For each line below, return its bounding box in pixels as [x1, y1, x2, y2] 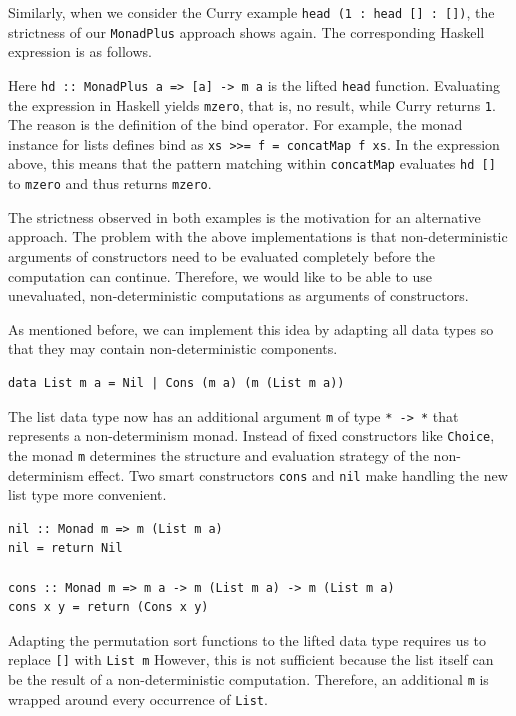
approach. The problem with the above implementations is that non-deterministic [8, 226, 508, 247]
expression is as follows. [8, 41, 152, 62]
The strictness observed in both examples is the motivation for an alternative [8, 206, 481, 227]
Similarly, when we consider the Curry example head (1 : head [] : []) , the [8, 2, 495, 22]
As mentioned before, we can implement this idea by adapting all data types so [8, 318, 494, 339]
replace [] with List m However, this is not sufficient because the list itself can [8, 649, 494, 670]
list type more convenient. [8, 484, 167, 505]
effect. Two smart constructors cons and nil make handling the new [88, 464, 508, 485]
